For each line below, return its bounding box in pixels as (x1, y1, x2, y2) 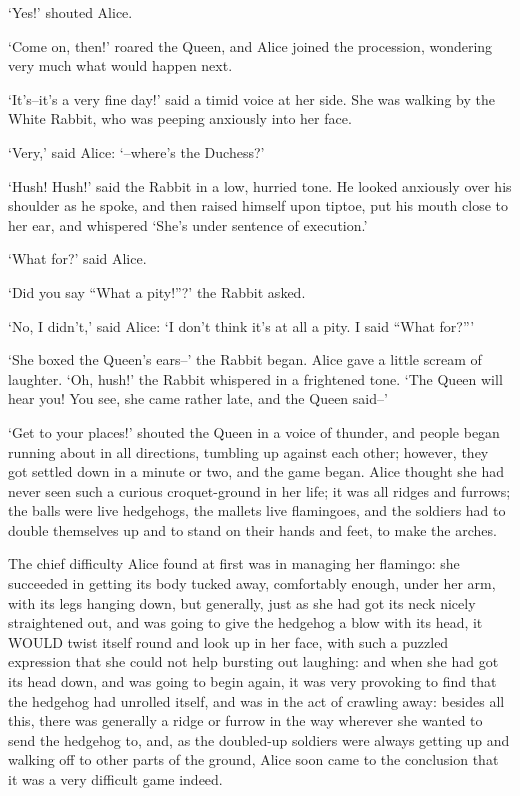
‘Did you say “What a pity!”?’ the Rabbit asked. (8, 281, 306, 302)
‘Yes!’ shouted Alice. (8, 2, 133, 22)
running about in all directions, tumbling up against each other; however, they (8, 441, 489, 462)
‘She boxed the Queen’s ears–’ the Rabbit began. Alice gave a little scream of (8, 349, 482, 370)
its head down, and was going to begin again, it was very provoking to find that (8, 671, 497, 692)
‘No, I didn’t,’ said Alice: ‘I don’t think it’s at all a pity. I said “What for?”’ (8, 315, 475, 336)
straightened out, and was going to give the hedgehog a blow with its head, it (8, 612, 483, 633)
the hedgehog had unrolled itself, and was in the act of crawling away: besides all (8, 690, 505, 711)
